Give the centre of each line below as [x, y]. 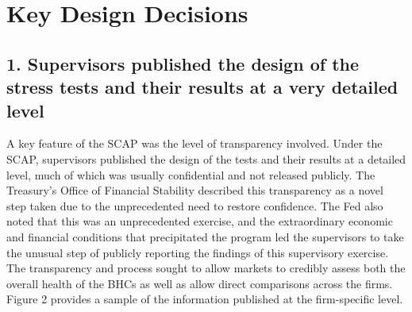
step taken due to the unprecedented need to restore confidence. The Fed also [195, 205]
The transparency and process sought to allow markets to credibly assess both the [206, 268]
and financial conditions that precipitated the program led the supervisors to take [205, 236]
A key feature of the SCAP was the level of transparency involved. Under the [194, 143]
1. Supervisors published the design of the [183, 63]
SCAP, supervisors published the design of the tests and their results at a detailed [206, 158]
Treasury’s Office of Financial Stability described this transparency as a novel [195, 190]
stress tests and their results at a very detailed [202, 87]
